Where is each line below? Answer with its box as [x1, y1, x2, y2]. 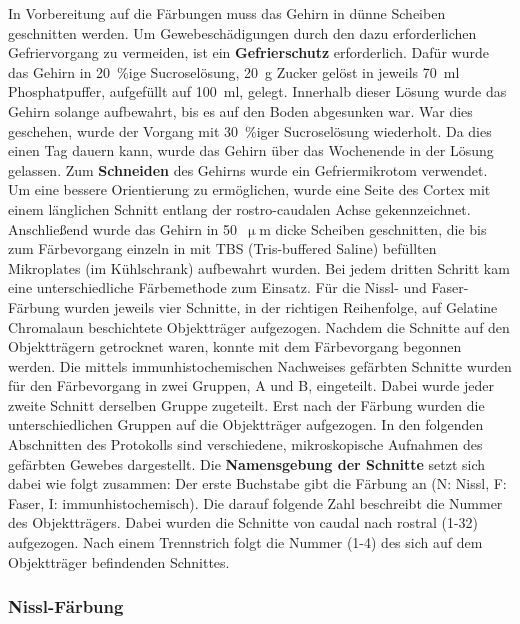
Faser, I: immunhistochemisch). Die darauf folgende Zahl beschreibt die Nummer [8, 492, 503, 513]
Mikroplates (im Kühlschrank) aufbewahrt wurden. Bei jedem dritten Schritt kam [8, 257, 510, 278]
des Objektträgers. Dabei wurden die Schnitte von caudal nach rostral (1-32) [8, 512, 479, 533]
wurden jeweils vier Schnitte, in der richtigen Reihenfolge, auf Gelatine [64, 296, 498, 317]
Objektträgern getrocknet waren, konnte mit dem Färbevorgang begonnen [8, 336, 462, 357]
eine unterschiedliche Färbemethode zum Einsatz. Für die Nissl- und [8, 277, 427, 298]
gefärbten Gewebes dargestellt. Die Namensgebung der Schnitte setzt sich [8, 453, 486, 474]
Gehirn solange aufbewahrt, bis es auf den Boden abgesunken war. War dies [8, 100, 473, 121]
